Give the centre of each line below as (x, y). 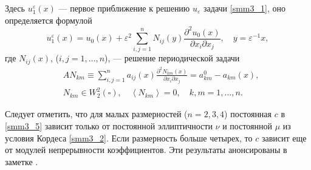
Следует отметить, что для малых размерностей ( (96, 114)
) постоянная (248, 114)
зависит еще (284, 138)
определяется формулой (49, 20)
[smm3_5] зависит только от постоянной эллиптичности (109, 125)
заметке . (22, 161)
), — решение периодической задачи (172, 58)
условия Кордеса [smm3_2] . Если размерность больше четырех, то (129, 138)
